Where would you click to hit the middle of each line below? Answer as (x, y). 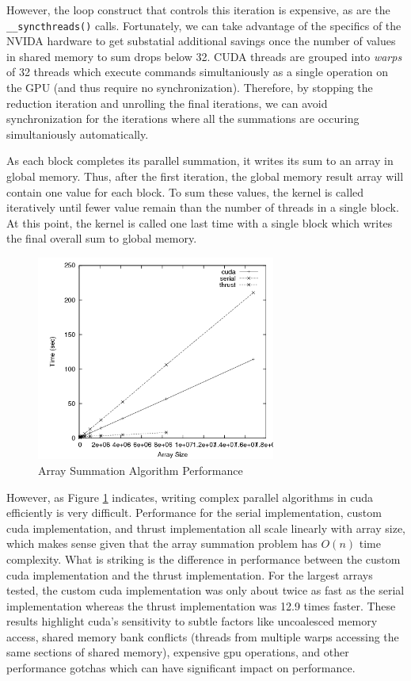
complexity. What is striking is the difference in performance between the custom (204, 559)
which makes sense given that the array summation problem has (162, 543)
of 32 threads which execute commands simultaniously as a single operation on (197, 72)
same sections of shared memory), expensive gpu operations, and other (178, 652)
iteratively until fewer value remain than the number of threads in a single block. (203, 207)
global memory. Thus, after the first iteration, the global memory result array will (205, 176)
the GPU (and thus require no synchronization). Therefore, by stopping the (190, 88)
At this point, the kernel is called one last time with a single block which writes (200, 222)
